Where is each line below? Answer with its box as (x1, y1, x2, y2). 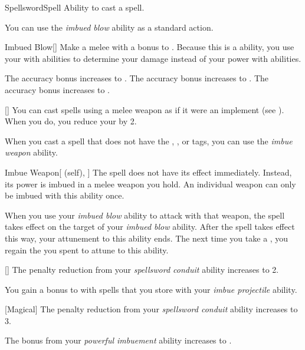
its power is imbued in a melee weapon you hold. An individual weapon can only (5, 177, 296, 190)
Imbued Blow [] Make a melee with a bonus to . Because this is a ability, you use (5, 41, 294, 53)
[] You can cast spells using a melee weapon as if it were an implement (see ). (5, 103, 284, 115)
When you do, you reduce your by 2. (5, 115, 137, 127)
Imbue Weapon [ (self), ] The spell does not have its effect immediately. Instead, (5, 166, 292, 178)
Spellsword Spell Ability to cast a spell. (5, 1, 145, 13)
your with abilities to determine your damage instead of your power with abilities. (5, 52, 301, 64)
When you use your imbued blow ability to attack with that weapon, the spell (5, 209, 285, 221)
